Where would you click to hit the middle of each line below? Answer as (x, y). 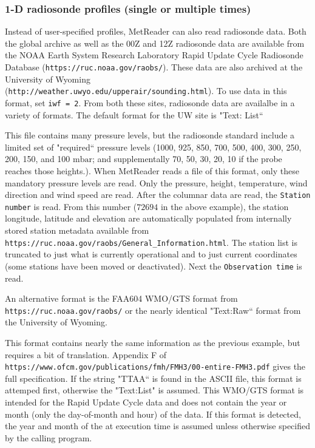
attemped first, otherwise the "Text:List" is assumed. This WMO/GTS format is (154, 390)
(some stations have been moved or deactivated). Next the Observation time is (154, 266)
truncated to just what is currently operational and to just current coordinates (151, 254)
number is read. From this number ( (71, 206)
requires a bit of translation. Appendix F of (86, 354)
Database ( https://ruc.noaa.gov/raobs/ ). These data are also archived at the (154, 67)
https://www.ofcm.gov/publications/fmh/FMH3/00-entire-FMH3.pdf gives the (155, 366)
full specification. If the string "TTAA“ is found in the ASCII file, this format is (153, 378)
